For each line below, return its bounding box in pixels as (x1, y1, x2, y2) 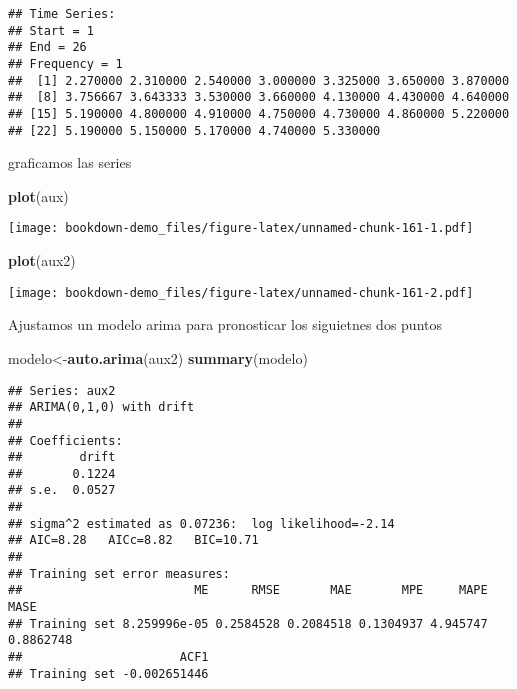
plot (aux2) (8, 250, 76, 271)
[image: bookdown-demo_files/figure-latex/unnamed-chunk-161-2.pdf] (8, 285, 474, 300)
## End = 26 (8, 40, 87, 55)
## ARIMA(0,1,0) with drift (8, 400, 195, 415)
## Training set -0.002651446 (8, 666, 209, 681)
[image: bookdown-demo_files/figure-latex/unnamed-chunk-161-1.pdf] (8, 221, 474, 236)
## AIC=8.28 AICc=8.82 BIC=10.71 (8, 533, 259, 548)
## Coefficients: (8, 433, 123, 448)
